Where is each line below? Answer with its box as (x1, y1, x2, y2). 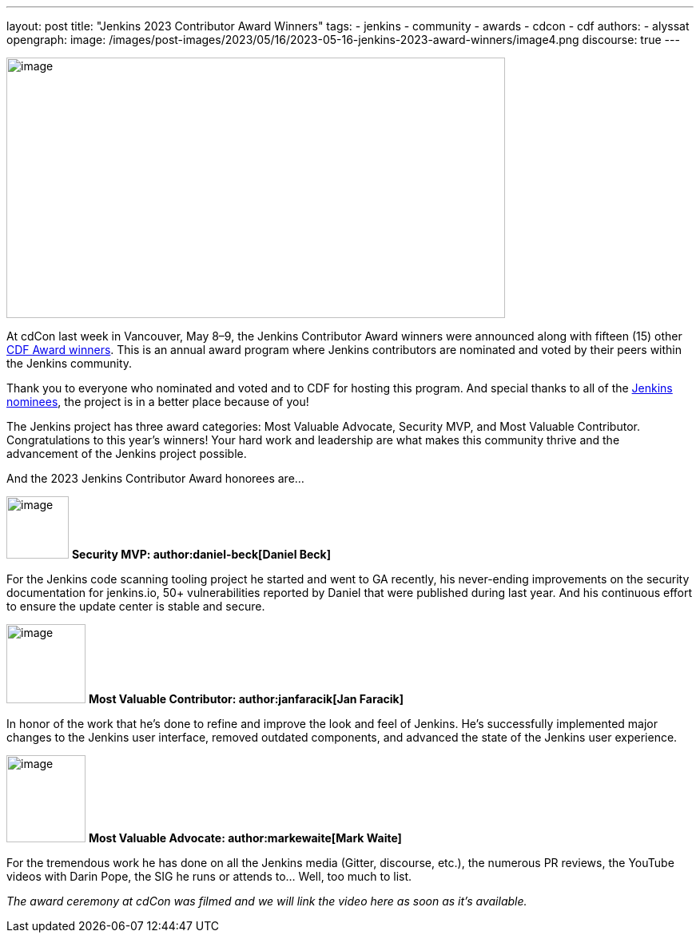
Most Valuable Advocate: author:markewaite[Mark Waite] (88, 831, 402, 845)
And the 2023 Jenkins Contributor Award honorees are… (6, 471, 304, 485)
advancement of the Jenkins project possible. (6, 447, 247, 460)
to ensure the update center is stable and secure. (6, 599, 265, 613)
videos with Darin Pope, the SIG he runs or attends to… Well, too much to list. (6, 869, 412, 883)
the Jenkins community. (6, 356, 133, 370)
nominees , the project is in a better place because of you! (6, 395, 309, 408)
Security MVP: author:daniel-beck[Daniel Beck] (71, 547, 332, 561)
